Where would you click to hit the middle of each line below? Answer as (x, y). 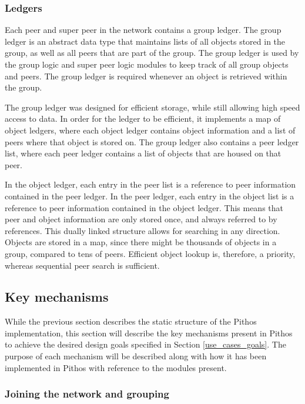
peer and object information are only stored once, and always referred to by (141, 219)
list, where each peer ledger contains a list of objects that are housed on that (143, 153)
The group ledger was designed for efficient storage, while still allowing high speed (152, 107)
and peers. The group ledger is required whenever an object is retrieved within (146, 76)
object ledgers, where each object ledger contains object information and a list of (150, 130)
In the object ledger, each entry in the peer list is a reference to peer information (150, 184)
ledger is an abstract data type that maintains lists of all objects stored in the (145, 41)
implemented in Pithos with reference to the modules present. (116, 367)
